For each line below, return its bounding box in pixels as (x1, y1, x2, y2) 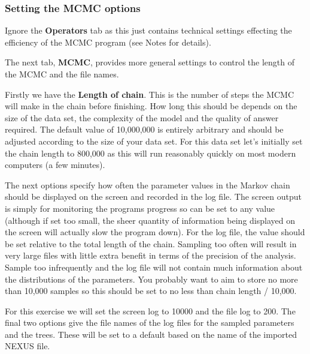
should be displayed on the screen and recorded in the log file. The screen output (5, 190, 302, 203)
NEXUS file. (5, 340, 50, 352)
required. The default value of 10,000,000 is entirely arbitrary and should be (5, 123, 284, 136)
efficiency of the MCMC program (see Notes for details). (5, 35, 211, 48)
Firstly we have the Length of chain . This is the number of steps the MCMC (5, 88, 294, 100)
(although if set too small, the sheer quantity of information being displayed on (5, 214, 295, 226)
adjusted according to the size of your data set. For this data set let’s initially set (5, 134, 303, 147)
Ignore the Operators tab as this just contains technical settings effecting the (5, 24, 292, 37)
